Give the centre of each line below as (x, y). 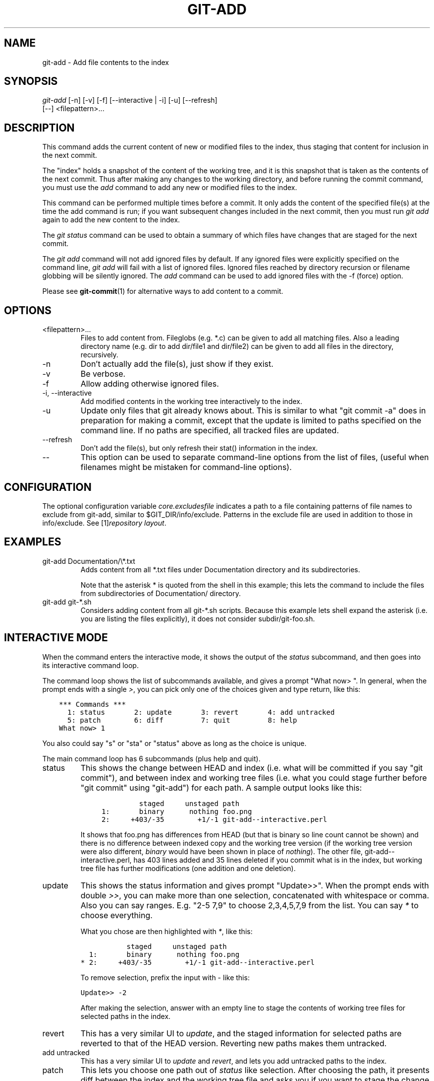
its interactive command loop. (90, 665)
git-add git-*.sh (67, 602)
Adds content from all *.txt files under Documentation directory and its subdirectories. (220, 569)
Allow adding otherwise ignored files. (150, 384)
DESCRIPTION (39, 128)
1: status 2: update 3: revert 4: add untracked (201, 712)
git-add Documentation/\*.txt (89, 561)
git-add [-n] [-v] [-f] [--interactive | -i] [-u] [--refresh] (130, 100)
